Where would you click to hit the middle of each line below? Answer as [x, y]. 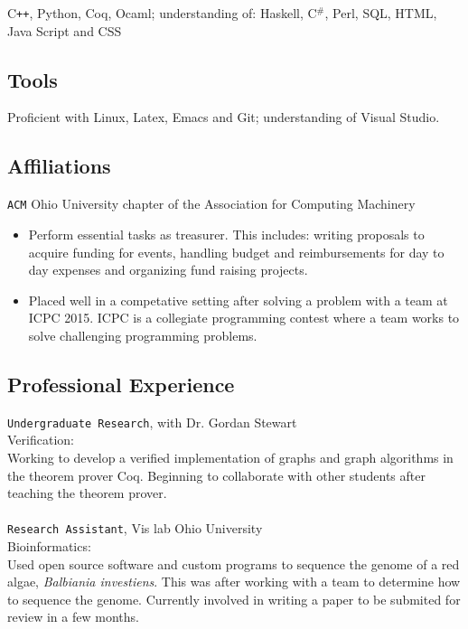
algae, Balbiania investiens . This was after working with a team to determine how [234, 582]
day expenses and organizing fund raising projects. [168, 270]
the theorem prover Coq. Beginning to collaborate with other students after [216, 475]
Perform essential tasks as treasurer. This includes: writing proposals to [226, 234]
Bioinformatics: [49, 545]
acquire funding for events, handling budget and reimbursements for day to [236, 252]
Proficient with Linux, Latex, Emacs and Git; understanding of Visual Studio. [224, 117]
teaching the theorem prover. [87, 493]
